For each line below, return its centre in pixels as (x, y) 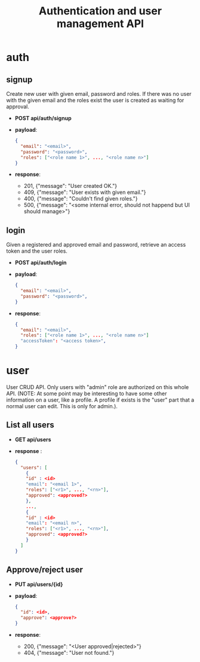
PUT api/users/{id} (39, 584)
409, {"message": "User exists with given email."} (85, 192)
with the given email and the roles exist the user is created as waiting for (95, 100)
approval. (18, 107)
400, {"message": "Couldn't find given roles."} (81, 199)
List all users (30, 425)
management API (100, 24)
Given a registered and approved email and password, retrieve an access (96, 245)
